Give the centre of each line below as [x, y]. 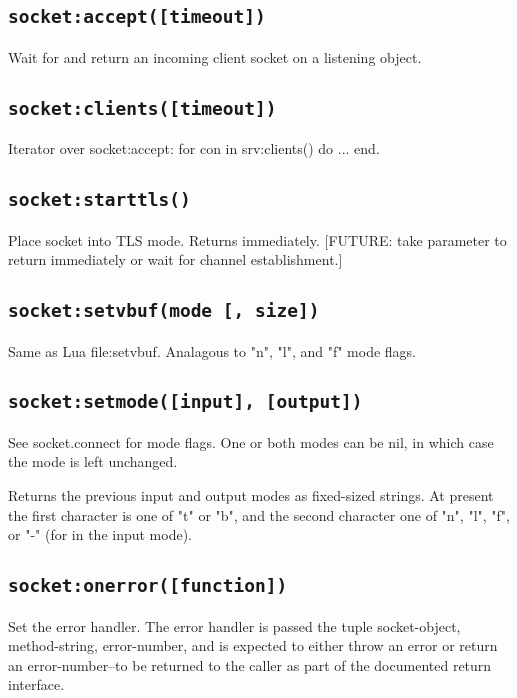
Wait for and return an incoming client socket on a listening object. [215, 56]
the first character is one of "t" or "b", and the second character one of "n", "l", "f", [259, 514]
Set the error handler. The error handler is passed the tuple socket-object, [234, 625]
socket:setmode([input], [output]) [185, 402]
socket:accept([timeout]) [137, 17]
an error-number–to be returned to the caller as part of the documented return [250, 664]
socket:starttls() [99, 200]
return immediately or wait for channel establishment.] [175, 259]
